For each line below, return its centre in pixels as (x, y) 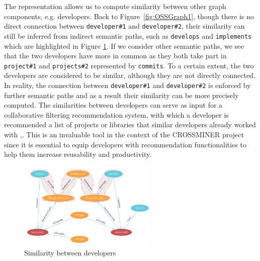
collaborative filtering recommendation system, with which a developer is (116, 114)
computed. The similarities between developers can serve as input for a (113, 105)
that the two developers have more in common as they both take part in (115, 56)
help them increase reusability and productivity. (78, 154)
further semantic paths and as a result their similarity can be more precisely (121, 95)
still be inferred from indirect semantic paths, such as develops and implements (128, 35)
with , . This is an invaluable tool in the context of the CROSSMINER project (124, 134)
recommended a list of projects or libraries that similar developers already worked (130, 124)
